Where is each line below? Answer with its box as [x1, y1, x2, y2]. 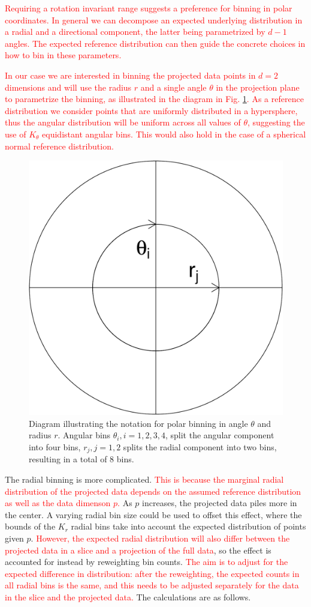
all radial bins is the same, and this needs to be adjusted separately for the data [5, 579, 299, 591]
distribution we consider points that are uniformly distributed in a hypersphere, [5, 104, 298, 116]
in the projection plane [216, 80, 300, 93]
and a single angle [140, 80, 207, 93]
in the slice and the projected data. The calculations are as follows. [5, 590, 251, 603]
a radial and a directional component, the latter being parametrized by [5, 25, 265, 38]
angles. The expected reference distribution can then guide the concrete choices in [5, 37, 306, 49]
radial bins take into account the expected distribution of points [71, 520, 306, 533]
